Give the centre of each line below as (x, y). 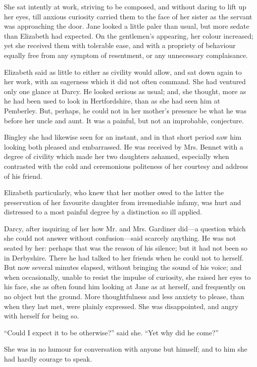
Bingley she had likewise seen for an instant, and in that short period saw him (123, 137)
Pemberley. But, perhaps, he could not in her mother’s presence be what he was (125, 110)
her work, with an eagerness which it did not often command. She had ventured (125, 81)
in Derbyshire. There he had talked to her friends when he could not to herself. (124, 257)
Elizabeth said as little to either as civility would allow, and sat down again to (123, 72)
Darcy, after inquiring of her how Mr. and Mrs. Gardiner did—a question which (125, 228)
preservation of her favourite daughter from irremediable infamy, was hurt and (123, 202)
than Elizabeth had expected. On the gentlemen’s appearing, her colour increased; (129, 35)
